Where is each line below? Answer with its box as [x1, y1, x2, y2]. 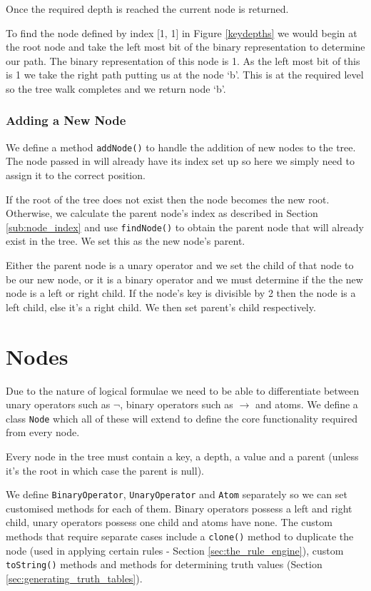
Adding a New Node [6, 111, 126, 129]
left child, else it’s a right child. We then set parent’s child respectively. [6, 299, 316, 314]
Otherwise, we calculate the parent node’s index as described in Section [6, 206, 318, 221]
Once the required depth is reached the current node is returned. [6, 1, 289, 16]
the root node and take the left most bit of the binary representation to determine [6, 39, 365, 54]
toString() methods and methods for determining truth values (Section [6, 557, 322, 572]
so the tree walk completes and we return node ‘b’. [6, 81, 226, 96]
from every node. [6, 425, 80, 440]
